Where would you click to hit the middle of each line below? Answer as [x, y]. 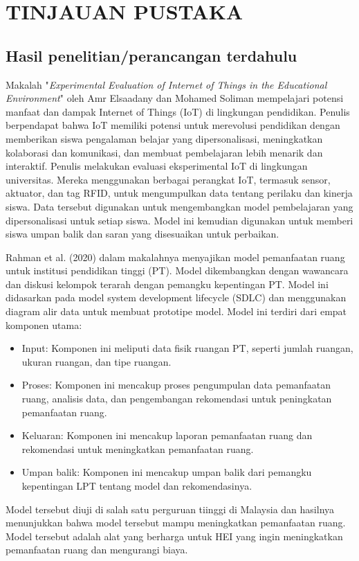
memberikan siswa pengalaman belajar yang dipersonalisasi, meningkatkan [164, 138]
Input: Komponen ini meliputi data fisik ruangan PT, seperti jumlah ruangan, [187, 348]
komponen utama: [44, 324]
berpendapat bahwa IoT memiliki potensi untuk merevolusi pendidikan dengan [173, 125]
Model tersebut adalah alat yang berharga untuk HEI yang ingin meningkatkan [174, 536]
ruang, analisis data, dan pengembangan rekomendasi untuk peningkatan [177, 399]
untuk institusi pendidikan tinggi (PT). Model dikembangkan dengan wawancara [177, 270]
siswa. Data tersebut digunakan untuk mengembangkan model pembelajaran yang [179, 206]
